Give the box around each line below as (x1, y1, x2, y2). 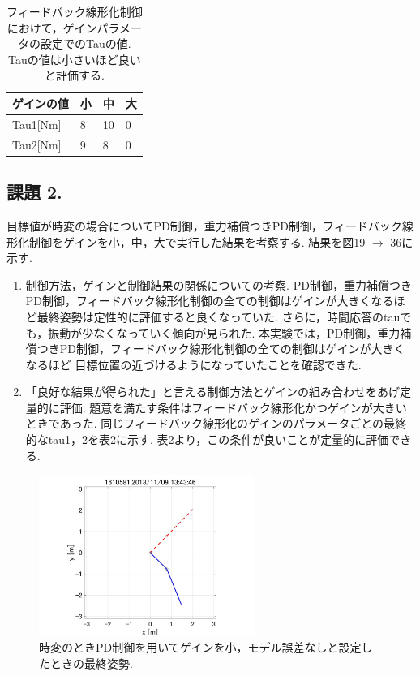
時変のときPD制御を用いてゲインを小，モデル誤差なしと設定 (39, 639, 362, 656)
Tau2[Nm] (12, 136, 62, 153)
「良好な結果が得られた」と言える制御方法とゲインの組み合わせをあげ (25, 383, 401, 400)
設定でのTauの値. (41, 35, 131, 52)
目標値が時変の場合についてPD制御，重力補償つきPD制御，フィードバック (6, 217, 402, 234)
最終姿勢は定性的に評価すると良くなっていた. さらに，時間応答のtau (36, 308, 401, 325)
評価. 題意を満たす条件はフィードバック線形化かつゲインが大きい (59, 398, 407, 416)
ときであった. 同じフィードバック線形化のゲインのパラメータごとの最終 (25, 415, 407, 432)
